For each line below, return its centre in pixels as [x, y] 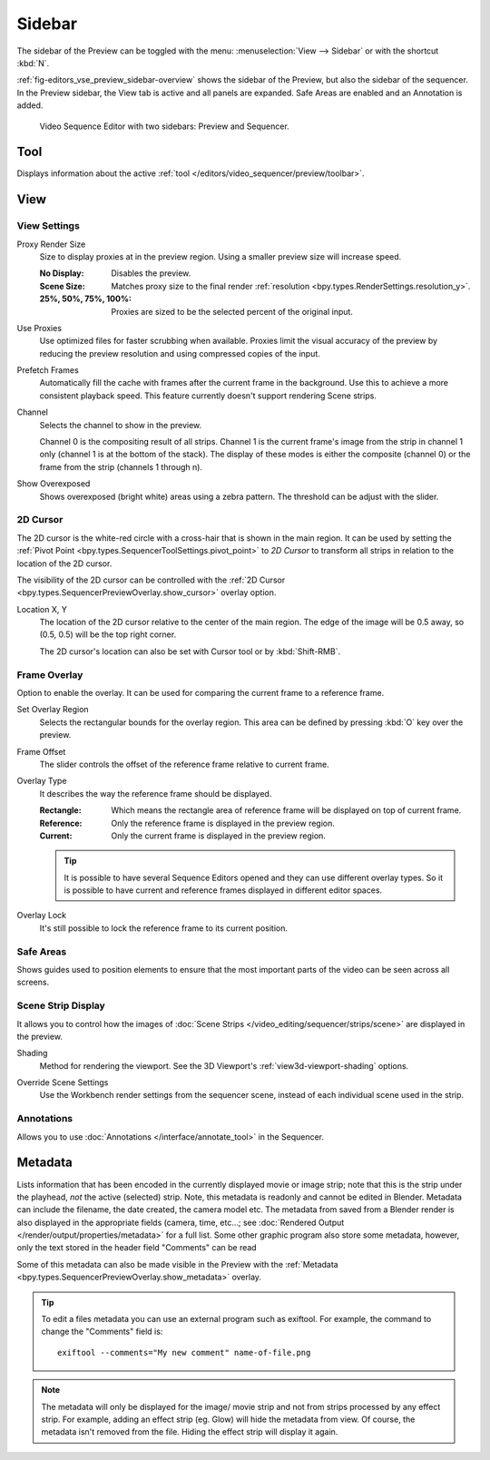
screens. [33, 982]
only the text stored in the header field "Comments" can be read [137, 1248]
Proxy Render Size [51, 244]
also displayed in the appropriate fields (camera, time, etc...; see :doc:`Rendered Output [181, 1222]
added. [30, 105]
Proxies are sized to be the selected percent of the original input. [232, 311]
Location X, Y [42, 609]
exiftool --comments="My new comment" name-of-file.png [184, 1352]
